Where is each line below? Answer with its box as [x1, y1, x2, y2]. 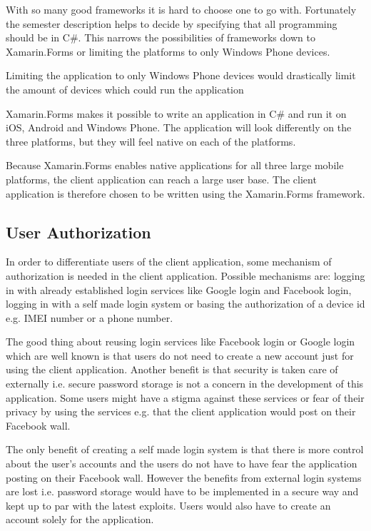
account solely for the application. [6, 512, 154, 527]
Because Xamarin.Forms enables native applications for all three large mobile [6, 158, 344, 173]
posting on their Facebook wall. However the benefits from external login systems [6, 470, 362, 485]
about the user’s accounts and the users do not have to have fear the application [6, 456, 357, 471]
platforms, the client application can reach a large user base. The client [6, 171, 317, 186]
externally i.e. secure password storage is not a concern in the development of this [6, 376, 364, 391]
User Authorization [6, 221, 151, 243]
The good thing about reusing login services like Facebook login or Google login [6, 334, 355, 349]
